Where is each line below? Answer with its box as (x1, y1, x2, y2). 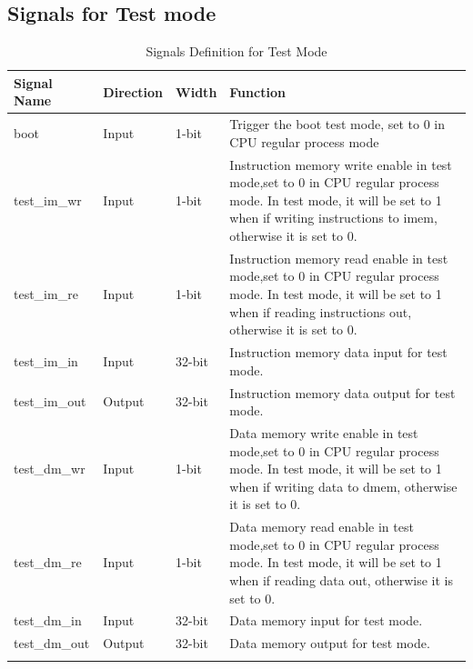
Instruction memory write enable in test (229, 155, 452, 174)
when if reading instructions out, (229, 302, 412, 321)
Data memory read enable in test (229, 517, 414, 536)
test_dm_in (14, 611, 82, 630)
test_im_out (14, 392, 86, 411)
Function (229, 82, 286, 101)
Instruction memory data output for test (229, 383, 456, 402)
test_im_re (14, 285, 78, 304)
